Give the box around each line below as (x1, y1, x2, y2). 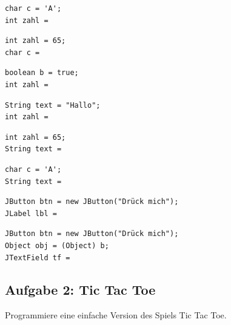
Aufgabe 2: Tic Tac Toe (5, 280, 156, 299)
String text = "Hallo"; (5, 100, 101, 110)
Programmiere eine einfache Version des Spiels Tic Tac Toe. (5, 309, 227, 321)
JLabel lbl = (5, 209, 57, 218)
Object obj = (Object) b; (5, 241, 109, 250)
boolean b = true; (5, 68, 79, 77)
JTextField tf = (5, 253, 70, 262)
